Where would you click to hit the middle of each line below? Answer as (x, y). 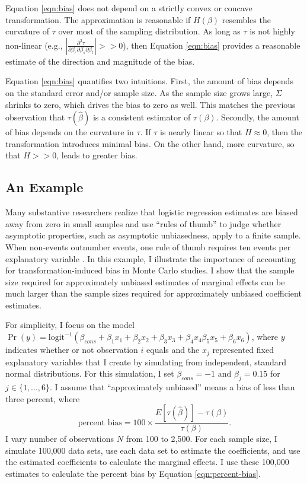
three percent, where (43, 398)
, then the (285, 132)
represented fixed (243, 350)
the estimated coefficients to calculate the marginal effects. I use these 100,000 (147, 462)
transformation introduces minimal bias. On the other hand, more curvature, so (150, 143)
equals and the (173, 350)
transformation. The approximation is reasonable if (98, 19)
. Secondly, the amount (258, 117)
